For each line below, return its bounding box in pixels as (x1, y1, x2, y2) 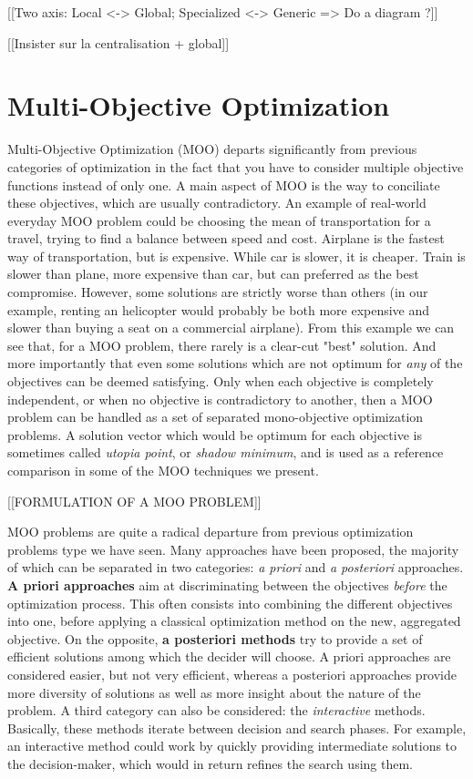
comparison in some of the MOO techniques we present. (7, 461, 319, 479)
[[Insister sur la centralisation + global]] (7, 33, 230, 52)
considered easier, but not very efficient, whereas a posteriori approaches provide (7, 664, 458, 683)
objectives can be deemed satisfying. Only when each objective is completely (7, 372, 434, 391)
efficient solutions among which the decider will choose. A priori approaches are (7, 647, 451, 666)
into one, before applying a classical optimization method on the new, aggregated (7, 611, 461, 630)
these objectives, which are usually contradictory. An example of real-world (7, 193, 427, 212)
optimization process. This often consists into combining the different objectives (7, 593, 453, 612)
